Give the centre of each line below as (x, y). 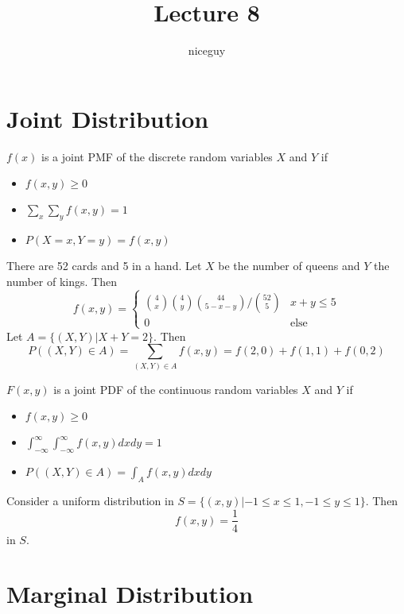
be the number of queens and (289, 266)
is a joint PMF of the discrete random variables (157, 156)
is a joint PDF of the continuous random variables (176, 389)
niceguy (207, 50)
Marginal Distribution (130, 594)
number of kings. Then (62, 281)
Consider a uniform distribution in (90, 500)
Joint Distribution (108, 118)
